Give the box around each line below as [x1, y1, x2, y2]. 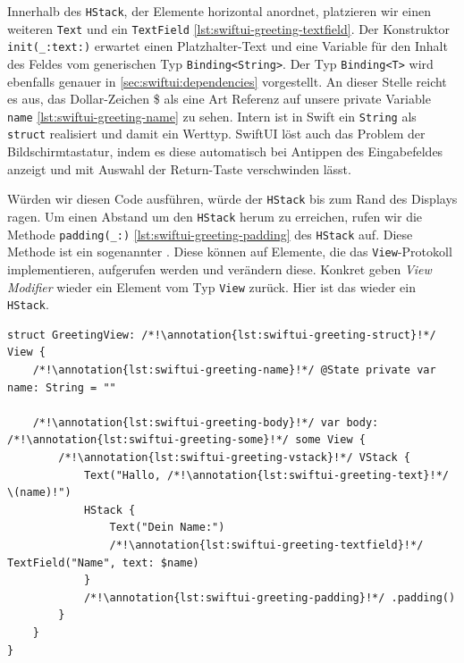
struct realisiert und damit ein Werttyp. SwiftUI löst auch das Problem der [7, 124, 426, 143]
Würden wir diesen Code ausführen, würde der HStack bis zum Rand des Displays [7, 189, 458, 208]
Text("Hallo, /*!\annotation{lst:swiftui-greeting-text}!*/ [83, 468, 449, 482]
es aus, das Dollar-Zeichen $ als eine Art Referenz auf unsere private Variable [7, 89, 431, 108]
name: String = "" [7, 381, 116, 394]
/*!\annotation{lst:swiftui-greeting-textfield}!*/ [109, 538, 424, 551]
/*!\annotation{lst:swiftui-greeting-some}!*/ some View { [7, 433, 366, 447]
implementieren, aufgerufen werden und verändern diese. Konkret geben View [7, 259, 432, 278]
